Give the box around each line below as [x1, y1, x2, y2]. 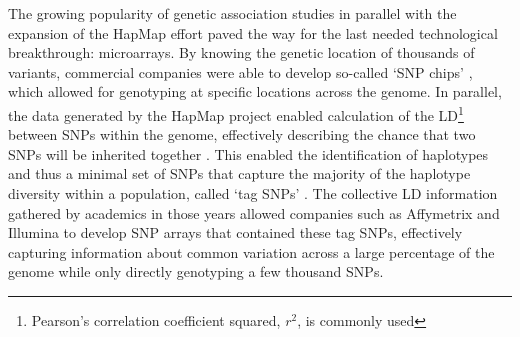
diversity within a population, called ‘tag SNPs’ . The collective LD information [8, 183, 498, 203]
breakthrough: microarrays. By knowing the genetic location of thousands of [8, 42, 475, 63]
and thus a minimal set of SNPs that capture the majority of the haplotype [8, 163, 471, 184]
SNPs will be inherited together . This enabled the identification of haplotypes [8, 143, 489, 164]
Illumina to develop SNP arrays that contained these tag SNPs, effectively [8, 222, 463, 243]
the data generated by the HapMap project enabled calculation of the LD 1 [8, 101, 464, 125]
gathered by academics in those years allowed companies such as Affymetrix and [8, 202, 500, 223]
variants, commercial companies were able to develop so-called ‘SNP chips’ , [8, 61, 473, 82]
